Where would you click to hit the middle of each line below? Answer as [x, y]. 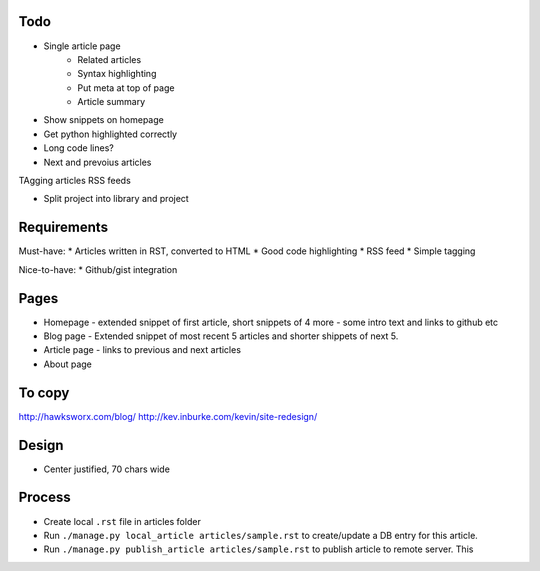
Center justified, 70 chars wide [106, 469]
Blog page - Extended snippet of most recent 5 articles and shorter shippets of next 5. [221, 336]
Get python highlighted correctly [110, 134]
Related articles [109, 59]
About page [67, 364]
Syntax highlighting [117, 74]
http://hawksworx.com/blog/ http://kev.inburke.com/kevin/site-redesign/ [168, 416]
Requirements [63, 227]
